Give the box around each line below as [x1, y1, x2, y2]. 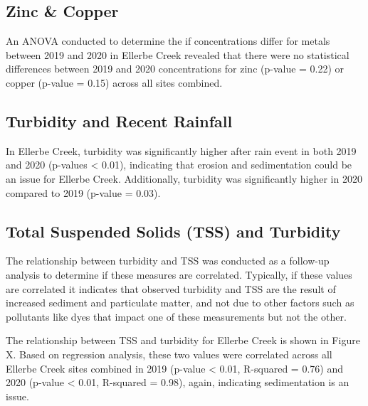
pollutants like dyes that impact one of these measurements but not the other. [6, 309, 347, 324]
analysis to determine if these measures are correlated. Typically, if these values [6, 267, 352, 282]
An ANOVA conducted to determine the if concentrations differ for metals [6, 33, 330, 48]
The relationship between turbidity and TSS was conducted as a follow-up [6, 253, 330, 268]
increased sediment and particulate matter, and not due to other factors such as [6, 295, 354, 310]
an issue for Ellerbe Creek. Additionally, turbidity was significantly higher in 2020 [6, 171, 362, 186]
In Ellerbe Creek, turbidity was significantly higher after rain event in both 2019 [6, 143, 357, 158]
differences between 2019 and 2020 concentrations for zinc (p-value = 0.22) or [6, 61, 345, 76]
